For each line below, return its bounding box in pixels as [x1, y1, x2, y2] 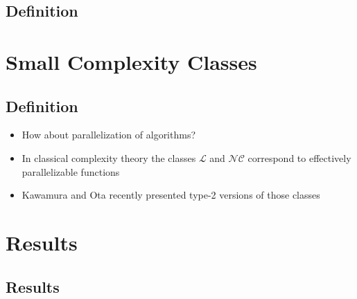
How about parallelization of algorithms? [21, 127, 196, 142]
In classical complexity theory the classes [21, 150, 196, 165]
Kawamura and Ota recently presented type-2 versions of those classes [21, 188, 320, 202]
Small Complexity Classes [6, 47, 257, 75]
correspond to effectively [247, 150, 351, 165]
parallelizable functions [21, 164, 120, 179]
